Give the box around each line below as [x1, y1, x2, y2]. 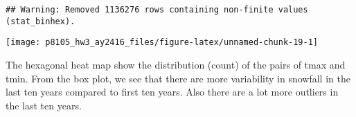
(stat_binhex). [6, 16, 75, 26]
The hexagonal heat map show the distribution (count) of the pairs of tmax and [6, 57, 346, 71]
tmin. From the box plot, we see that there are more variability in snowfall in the [6, 71, 350, 85]
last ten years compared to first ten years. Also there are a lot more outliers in [6, 84, 339, 99]
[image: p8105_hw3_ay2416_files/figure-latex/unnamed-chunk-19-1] [6, 37, 319, 48]
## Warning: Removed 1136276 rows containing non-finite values [6, 5, 308, 15]
